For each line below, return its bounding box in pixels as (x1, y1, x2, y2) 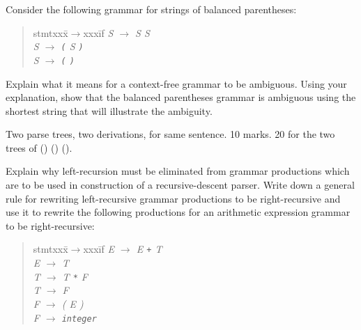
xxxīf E (83, 242, 114, 256)
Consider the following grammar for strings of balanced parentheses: (6, 2, 297, 16)
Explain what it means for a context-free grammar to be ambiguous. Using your (6, 76, 347, 91)
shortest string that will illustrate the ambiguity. (6, 103, 213, 118)
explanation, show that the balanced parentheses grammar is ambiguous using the (6, 90, 356, 104)
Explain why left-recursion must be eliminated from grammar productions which (6, 164, 350, 178)
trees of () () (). (6, 140, 72, 155)
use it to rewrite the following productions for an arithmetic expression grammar (6, 205, 351, 219)
